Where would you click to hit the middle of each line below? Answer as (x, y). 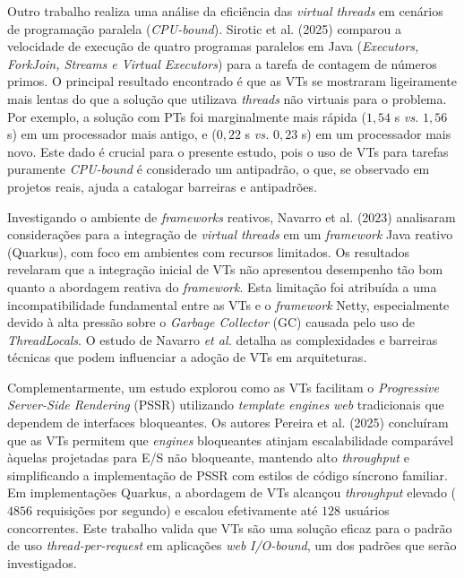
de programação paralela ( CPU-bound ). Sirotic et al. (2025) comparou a (205, 28)
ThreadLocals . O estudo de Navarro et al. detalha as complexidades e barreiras (223, 339)
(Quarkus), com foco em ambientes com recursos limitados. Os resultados (209, 251)
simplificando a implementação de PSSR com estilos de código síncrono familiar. (228, 474)
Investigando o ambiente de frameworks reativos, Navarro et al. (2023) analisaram (232, 216)
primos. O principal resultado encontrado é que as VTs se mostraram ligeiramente (232, 81)
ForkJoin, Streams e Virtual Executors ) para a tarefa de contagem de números (222, 63)
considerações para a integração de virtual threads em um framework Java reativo (230, 234)
